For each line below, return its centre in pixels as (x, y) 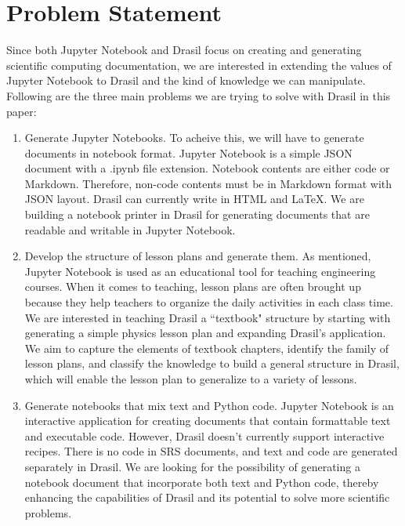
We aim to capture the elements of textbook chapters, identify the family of (206, 348)
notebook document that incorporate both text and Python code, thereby (202, 482)
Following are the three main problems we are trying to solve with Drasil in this (199, 95)
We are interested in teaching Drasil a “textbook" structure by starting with (208, 317)
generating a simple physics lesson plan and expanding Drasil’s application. (205, 333)
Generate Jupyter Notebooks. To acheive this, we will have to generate (194, 138)
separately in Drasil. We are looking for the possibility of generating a (192, 466)
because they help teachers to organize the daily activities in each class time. (209, 302)
